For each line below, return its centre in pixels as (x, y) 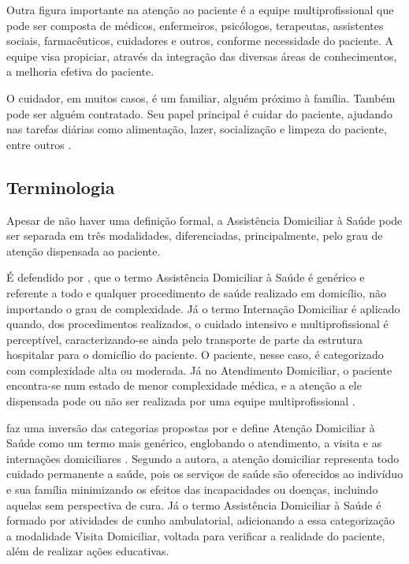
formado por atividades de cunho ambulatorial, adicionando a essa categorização (201, 520)
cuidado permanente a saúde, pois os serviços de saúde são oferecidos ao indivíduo (205, 474)
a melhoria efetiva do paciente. (80, 71)
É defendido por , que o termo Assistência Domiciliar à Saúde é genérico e (186, 277)
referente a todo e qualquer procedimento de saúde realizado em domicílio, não (197, 292)
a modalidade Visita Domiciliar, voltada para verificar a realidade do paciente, (196, 535)
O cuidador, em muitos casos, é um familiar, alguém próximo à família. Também (201, 97)
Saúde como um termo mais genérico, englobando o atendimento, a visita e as (194, 443)
